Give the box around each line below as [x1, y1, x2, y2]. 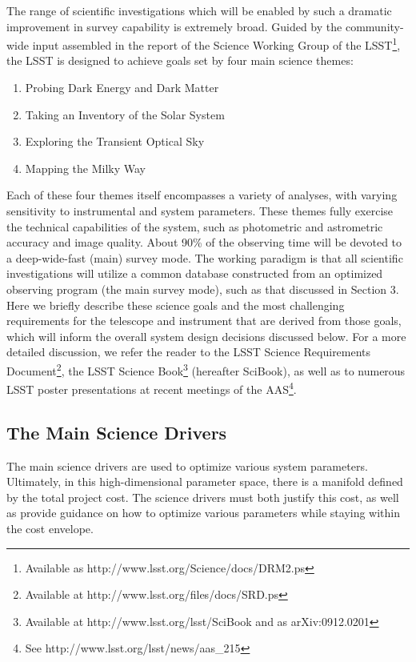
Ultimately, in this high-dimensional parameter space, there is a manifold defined [6, 473, 403, 490]
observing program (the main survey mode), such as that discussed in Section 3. [6, 280, 399, 297]
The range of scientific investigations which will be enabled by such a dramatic [6, 2, 392, 18]
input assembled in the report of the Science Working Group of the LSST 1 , [32, 34, 401, 53]
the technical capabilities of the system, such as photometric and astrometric [6, 218, 383, 235]
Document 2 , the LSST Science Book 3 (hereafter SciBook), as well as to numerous [6, 359, 406, 379]
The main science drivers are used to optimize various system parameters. [6, 457, 368, 474]
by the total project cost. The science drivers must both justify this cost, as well [6, 488, 399, 505]
